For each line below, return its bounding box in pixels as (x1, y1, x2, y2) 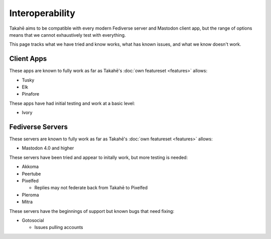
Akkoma (22, 164, 39, 170)
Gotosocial (22, 217, 45, 223)
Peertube (22, 171, 41, 177)
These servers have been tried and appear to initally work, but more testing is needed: (9, 154, 188, 161)
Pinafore (22, 91, 40, 97)
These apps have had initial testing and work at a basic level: (9, 100, 135, 106)
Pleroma (22, 192, 40, 198)
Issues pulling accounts (34, 224, 83, 230)
